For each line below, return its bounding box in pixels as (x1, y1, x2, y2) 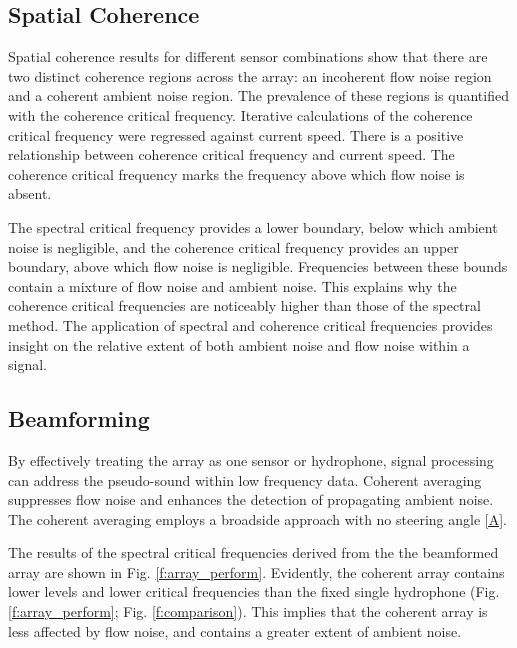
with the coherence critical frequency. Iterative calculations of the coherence (8, 104, 473, 125)
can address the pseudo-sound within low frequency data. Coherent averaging (8, 469, 482, 490)
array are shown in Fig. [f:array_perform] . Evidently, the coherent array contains (8, 561, 505, 582)
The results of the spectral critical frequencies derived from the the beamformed (8, 542, 499, 563)
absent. (8, 183, 52, 204)
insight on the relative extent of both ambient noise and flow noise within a (8, 334, 470, 355)
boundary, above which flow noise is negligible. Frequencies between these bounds (8, 256, 508, 277)
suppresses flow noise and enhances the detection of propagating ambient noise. (8, 489, 494, 510)
